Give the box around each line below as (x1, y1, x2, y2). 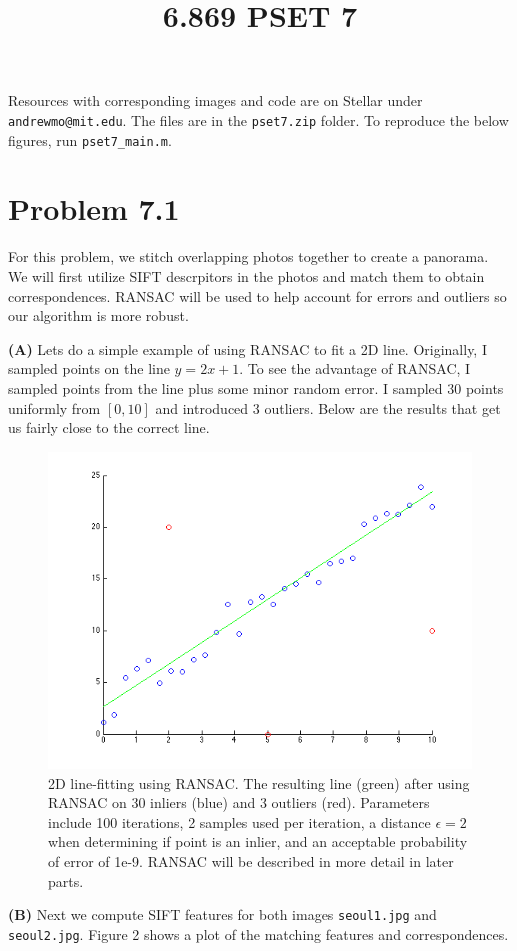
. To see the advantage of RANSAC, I (239, 358, 471, 379)
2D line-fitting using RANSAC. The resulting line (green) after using (48, 772, 470, 793)
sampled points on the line (8, 358, 170, 379)
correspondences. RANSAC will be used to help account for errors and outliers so (8, 285, 507, 306)
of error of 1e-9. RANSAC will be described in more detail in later (48, 850, 454, 871)
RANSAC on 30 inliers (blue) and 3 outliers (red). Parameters (48, 792, 430, 813)
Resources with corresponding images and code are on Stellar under (8, 90, 423, 111)
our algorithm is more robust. (8, 305, 189, 326)
